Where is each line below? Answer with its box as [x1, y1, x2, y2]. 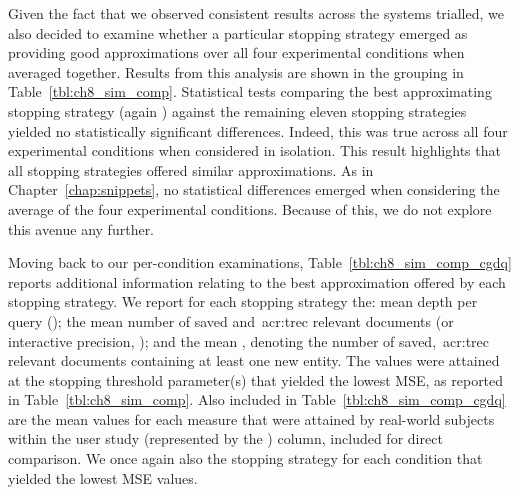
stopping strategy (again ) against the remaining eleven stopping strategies [8, 100, 467, 121]
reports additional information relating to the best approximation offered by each [8, 271, 506, 292]
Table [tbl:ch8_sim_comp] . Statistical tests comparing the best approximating [8, 81, 492, 102]
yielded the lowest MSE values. [8, 467, 198, 488]
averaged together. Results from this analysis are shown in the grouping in [8, 61, 464, 82]
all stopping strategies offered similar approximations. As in [8, 159, 374, 180]
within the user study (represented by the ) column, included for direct [8, 428, 443, 449]
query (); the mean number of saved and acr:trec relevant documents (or [8, 310, 454, 331]
